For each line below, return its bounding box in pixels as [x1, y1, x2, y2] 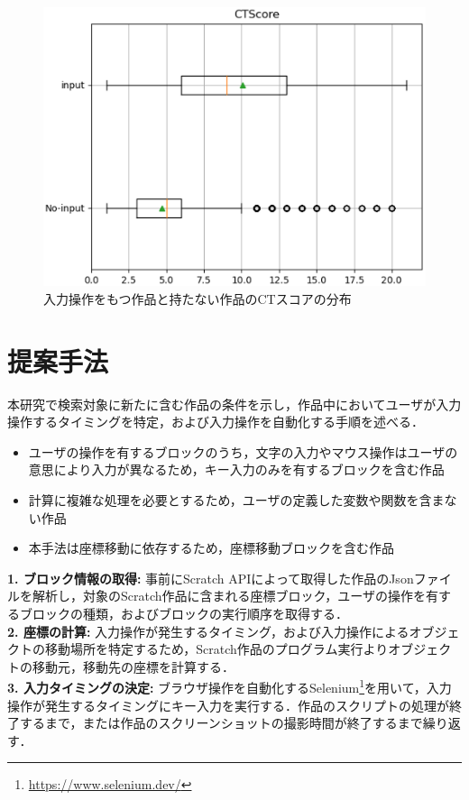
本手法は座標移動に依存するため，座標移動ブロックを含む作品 [28, 538, 395, 557]
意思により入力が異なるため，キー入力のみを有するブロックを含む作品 [28, 460, 445, 479]
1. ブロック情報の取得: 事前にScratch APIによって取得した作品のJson [7, 568, 414, 587]
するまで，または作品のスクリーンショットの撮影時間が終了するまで [19, 713, 423, 732]
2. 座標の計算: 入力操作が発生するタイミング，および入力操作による [7, 621, 409, 640]
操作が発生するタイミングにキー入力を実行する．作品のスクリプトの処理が [7, 695, 449, 714]
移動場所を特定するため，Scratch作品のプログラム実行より [44, 639, 389, 658]
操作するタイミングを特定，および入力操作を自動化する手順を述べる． [7, 412, 424, 431]
